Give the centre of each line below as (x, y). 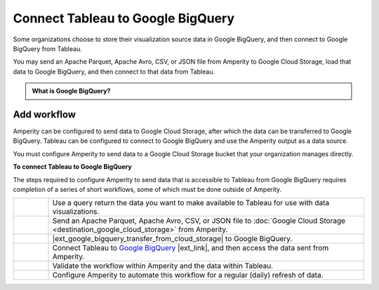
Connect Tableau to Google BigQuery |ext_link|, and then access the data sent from (191, 248)
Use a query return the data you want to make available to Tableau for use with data (191, 203)
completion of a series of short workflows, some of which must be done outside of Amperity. (147, 189)
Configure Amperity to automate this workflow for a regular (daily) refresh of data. (188, 275)
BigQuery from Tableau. (47, 48)
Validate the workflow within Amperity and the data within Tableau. (163, 266)
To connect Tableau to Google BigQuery (73, 167)
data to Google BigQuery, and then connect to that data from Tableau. (114, 71)
